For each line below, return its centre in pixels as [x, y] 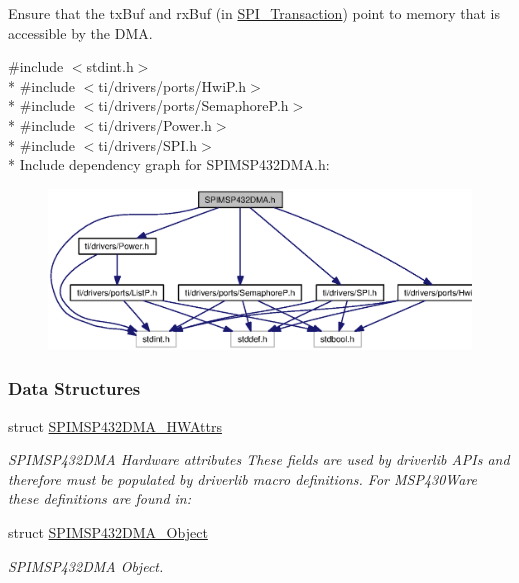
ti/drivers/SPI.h [148, 144]
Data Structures [74, 388]
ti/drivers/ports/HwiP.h [172, 85]
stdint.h [110, 66]
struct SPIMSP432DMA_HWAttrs [115, 425]
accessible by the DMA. [80, 32]
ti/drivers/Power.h [155, 124]
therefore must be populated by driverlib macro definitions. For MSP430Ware [243, 478]
